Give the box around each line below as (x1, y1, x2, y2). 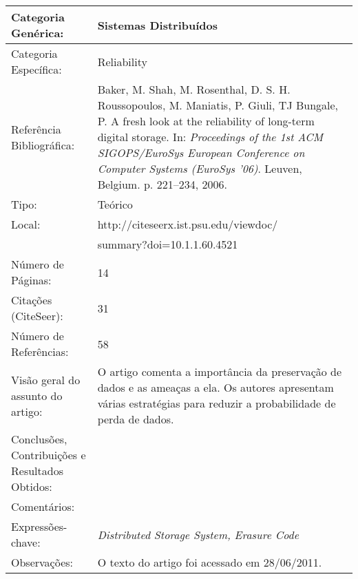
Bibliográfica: (11, 136, 75, 153)
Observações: (11, 554, 73, 570)
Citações (11, 292, 52, 308)
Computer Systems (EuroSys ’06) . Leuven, (97, 160, 302, 176)
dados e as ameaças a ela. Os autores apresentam (97, 379, 334, 395)
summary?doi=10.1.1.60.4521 (97, 236, 238, 252)
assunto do (11, 387, 63, 403)
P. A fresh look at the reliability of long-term (97, 113, 315, 129)
